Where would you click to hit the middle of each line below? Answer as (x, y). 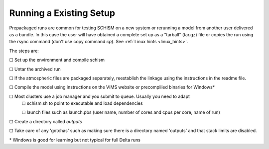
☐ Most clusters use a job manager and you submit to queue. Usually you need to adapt (100, 96)
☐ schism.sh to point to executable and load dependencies (82, 103)
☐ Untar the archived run (35, 69)
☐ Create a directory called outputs (46, 121)
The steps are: (24, 51)
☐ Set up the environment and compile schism (57, 60)
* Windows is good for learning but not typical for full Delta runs (75, 140)
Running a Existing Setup (62, 13)
